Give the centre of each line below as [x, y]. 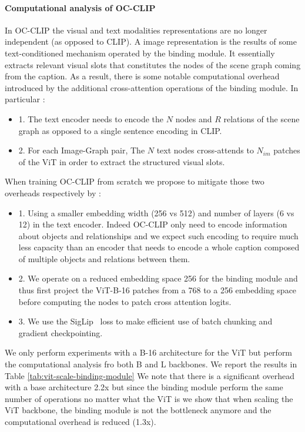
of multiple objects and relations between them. [104, 258]
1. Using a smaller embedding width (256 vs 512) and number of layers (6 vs [156, 212]
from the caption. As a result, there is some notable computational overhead [142, 76]
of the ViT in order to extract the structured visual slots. [122, 161]
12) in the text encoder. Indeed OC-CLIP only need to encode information [153, 224]
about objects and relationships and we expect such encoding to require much [158, 235]
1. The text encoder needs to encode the [91, 118]
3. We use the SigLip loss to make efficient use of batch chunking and [145, 321]
